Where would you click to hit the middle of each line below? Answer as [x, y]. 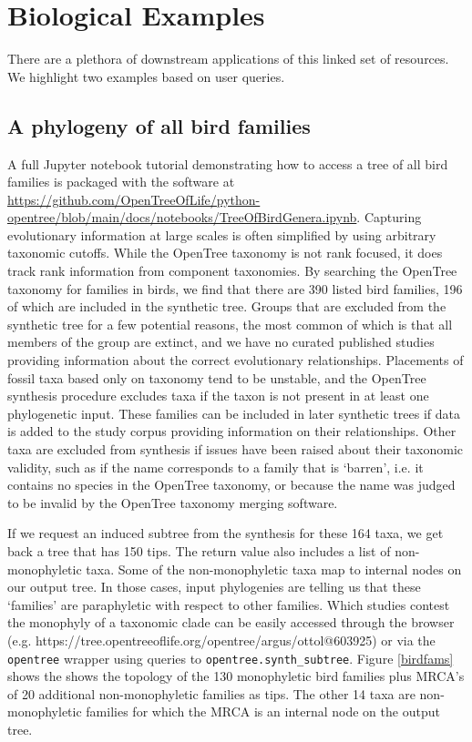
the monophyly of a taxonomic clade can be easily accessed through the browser [231, 622]
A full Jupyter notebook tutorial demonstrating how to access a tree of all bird [228, 163]
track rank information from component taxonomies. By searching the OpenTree [232, 271]
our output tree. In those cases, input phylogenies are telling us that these [214, 587]
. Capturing [389, 217]
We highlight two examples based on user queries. [146, 76]
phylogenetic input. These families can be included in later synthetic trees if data [234, 413]
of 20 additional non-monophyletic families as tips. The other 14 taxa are [211, 693]
